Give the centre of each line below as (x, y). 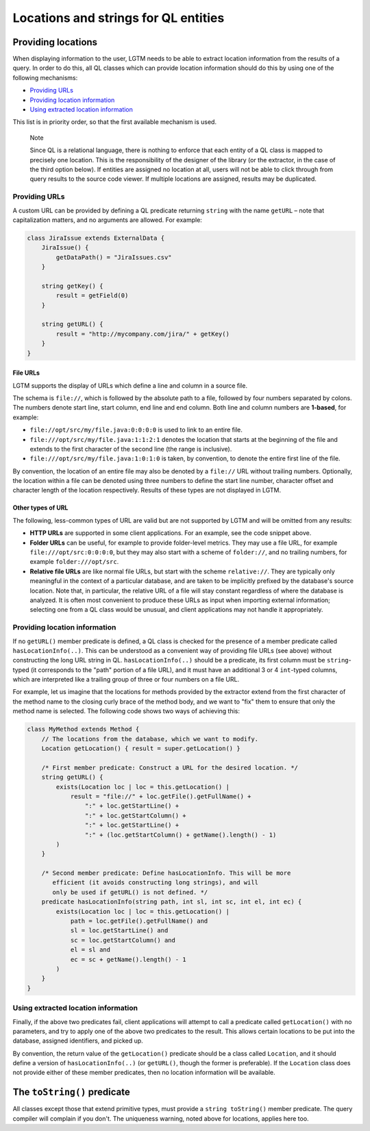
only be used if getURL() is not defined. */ (130, 892)
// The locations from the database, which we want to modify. (150, 739)
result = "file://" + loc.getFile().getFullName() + (161, 796)
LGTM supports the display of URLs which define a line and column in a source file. (130, 385)
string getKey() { (72, 286)
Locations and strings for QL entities (119, 18)
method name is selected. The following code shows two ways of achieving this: (126, 711)
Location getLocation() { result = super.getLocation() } (141, 748)
